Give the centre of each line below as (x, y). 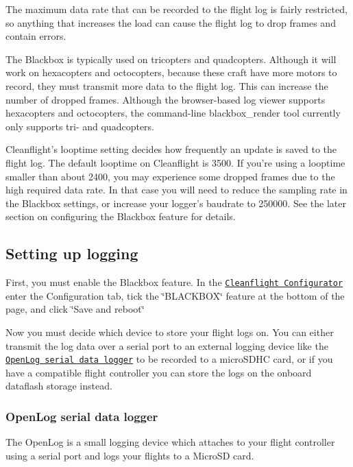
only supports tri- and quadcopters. (80, 126)
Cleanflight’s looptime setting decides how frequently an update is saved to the (171, 149)
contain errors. (36, 36)
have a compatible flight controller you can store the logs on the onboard (159, 372)
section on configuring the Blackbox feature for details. (121, 216)
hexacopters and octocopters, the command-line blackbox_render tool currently (173, 113)
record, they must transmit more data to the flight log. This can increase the (167, 85)
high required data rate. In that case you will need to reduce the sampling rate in (176, 190)
